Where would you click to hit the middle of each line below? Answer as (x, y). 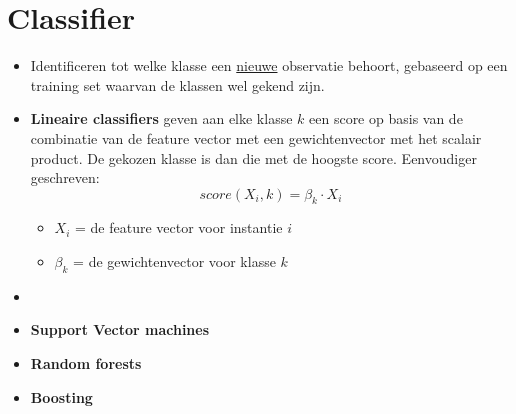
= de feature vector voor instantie (179, 227)
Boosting (61, 396)
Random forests (86, 363)
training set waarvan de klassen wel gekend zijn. (177, 84)
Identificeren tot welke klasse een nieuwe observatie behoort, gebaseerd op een (269, 65)
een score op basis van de (386, 118)
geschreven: (65, 177)
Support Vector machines (120, 329)
